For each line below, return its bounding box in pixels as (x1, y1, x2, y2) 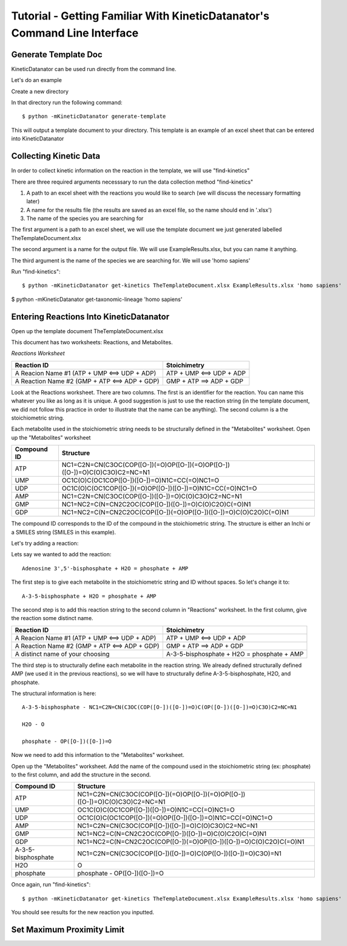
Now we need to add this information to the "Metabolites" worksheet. (11, 751, 184, 759)
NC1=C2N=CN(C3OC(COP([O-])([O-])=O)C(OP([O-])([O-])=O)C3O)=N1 (77, 849, 282, 858)
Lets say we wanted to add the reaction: (11, 551, 112, 558)
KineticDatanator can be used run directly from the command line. (11, 65, 177, 72)
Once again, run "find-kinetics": (11, 881, 91, 888)
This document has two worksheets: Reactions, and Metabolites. (11, 339, 173, 346)
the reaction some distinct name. (11, 615, 93, 622)
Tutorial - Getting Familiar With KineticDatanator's (11, 9, 270, 22)
